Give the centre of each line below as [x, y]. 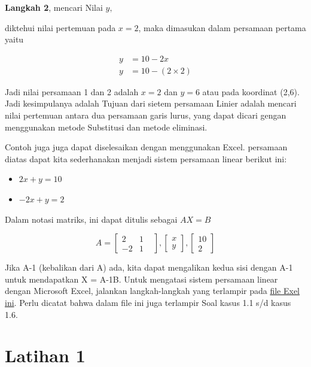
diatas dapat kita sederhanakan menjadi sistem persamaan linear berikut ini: [146, 158]
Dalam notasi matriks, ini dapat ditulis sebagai [91, 219]
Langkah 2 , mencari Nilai [54, 7]
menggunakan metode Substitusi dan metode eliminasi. [106, 127]
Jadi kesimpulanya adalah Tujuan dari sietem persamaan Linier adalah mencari [151, 103]
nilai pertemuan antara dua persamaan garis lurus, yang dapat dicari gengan [146, 115]
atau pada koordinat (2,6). [251, 91]
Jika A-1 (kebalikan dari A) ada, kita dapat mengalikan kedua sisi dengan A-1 [149, 267]
